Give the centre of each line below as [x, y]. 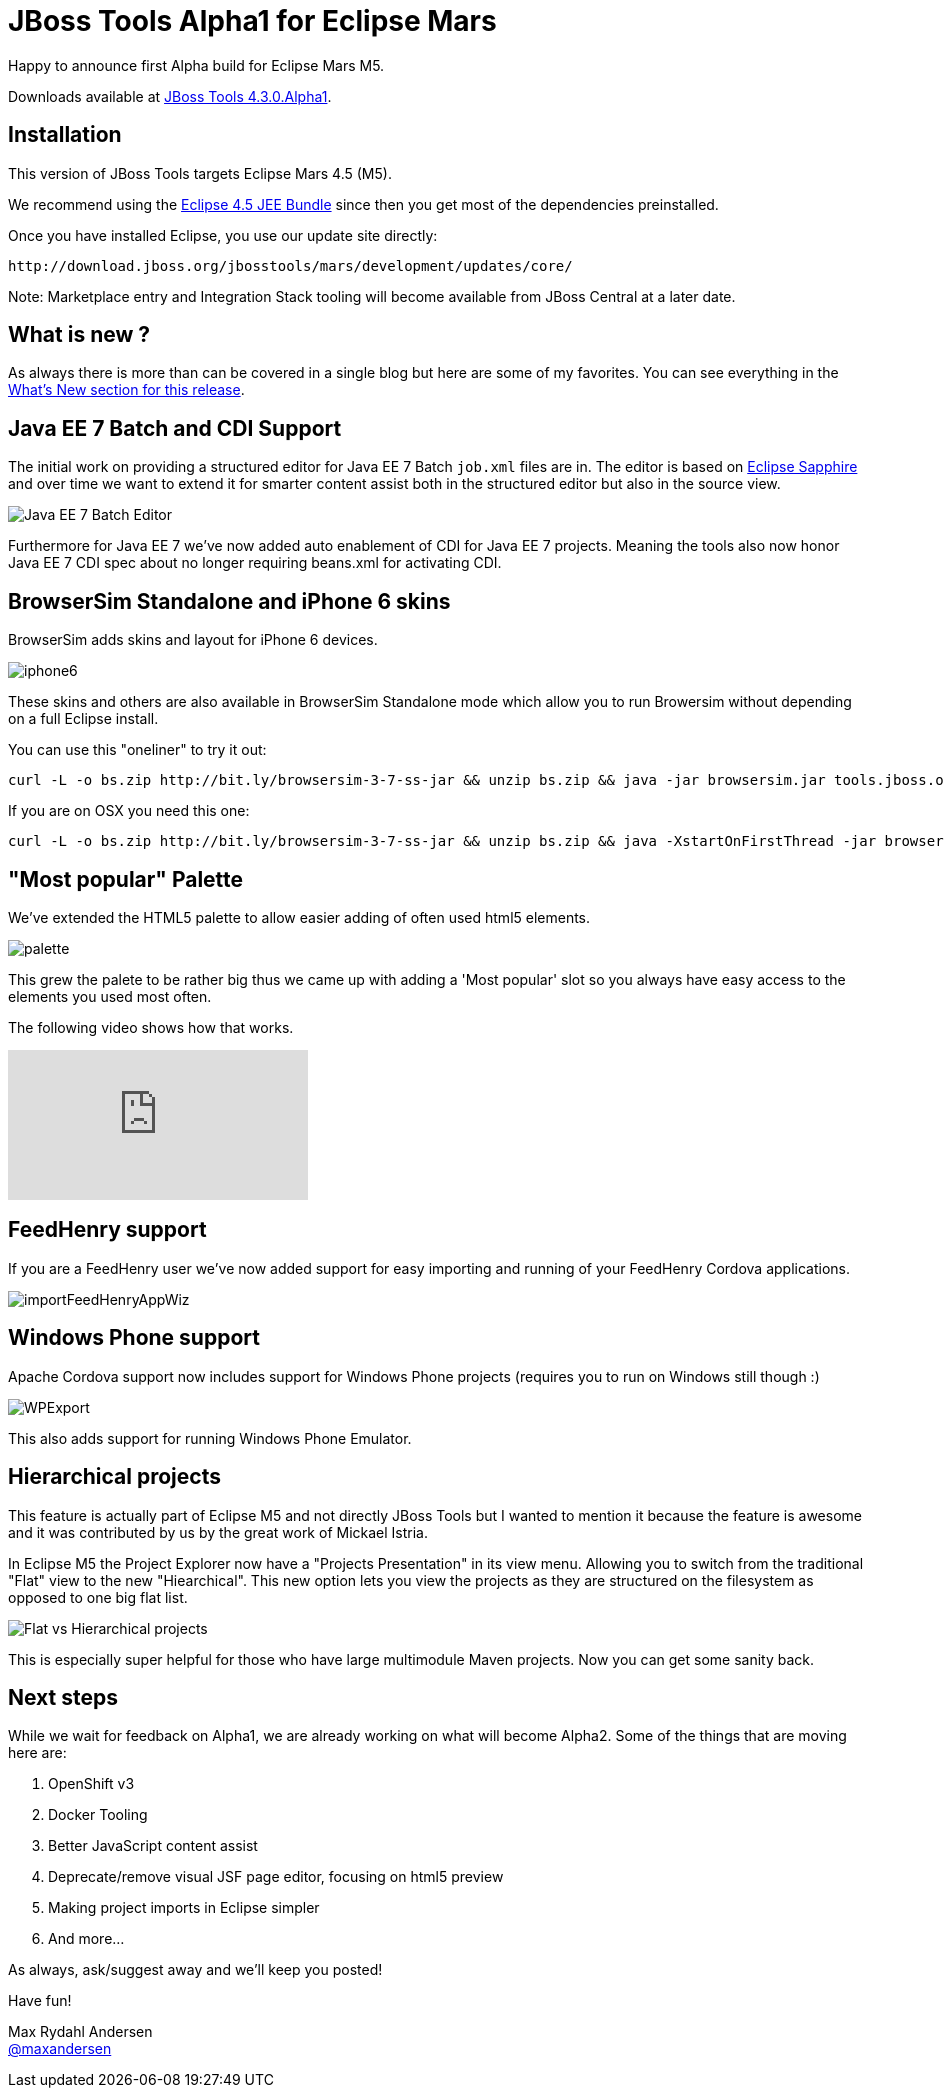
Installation [65, 135]
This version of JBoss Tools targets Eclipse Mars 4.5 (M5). [200, 173]
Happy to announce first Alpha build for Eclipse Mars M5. [196, 65]
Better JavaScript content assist [153, 1846]
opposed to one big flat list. [98, 1597]
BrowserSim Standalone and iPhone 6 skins [229, 601]
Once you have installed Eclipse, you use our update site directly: [223, 235]
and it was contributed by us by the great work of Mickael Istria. [218, 1532]
